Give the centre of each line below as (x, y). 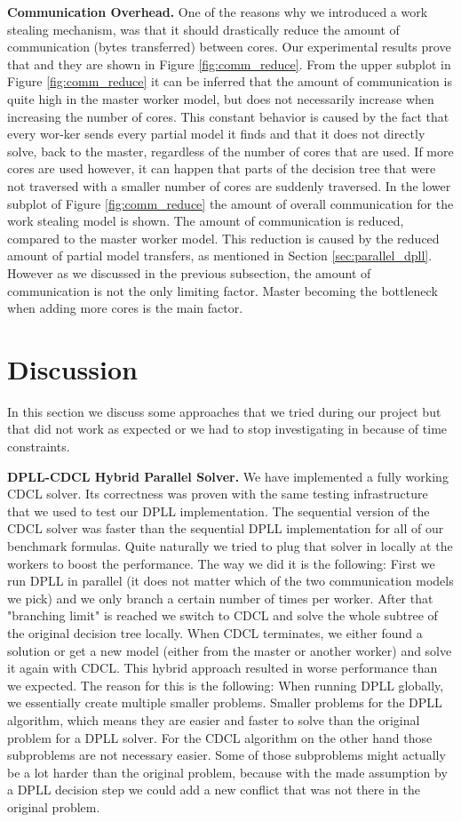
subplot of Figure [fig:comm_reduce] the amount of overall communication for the (230, 203)
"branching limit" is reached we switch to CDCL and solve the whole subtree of (223, 615)
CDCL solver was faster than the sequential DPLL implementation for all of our (226, 528)
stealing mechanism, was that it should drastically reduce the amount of (203, 29)
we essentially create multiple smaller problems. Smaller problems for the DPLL (225, 702)
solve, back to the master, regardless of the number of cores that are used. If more (230, 151)
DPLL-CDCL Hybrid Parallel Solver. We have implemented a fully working (228, 476)
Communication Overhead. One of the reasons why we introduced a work (218, 12)
